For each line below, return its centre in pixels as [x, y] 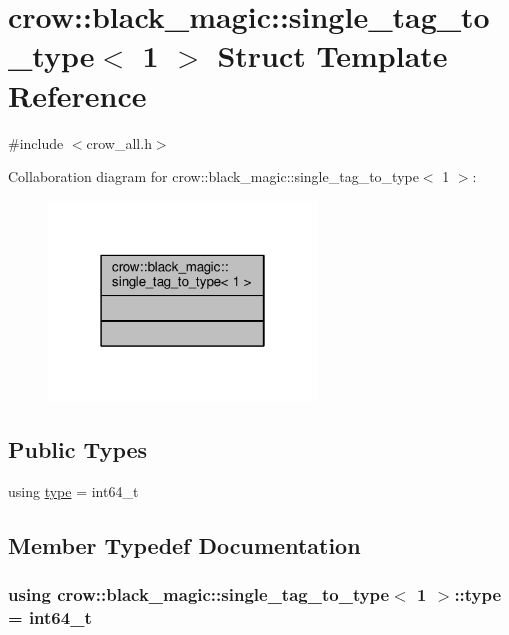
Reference [77, 94]
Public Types [78, 448]
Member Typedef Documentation [184, 544]
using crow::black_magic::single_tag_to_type [199, 594]
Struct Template [332, 55]
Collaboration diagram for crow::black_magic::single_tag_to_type [213, 176]
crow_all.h [119, 142]
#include [36, 142]
